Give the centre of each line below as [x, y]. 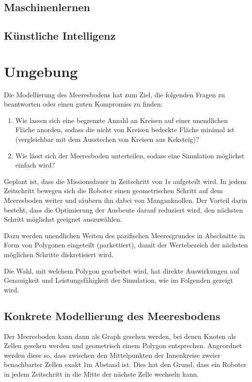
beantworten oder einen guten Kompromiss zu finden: [83, 104]
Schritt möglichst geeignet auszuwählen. [63, 219]
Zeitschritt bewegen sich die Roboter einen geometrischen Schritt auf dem [113, 191]
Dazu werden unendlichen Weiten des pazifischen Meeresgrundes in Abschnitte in [125, 235]
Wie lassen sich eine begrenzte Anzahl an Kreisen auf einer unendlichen [122, 120]
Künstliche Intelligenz [60, 36]
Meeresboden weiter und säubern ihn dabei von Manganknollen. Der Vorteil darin [126, 200]
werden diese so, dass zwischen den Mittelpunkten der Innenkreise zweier [112, 355]
